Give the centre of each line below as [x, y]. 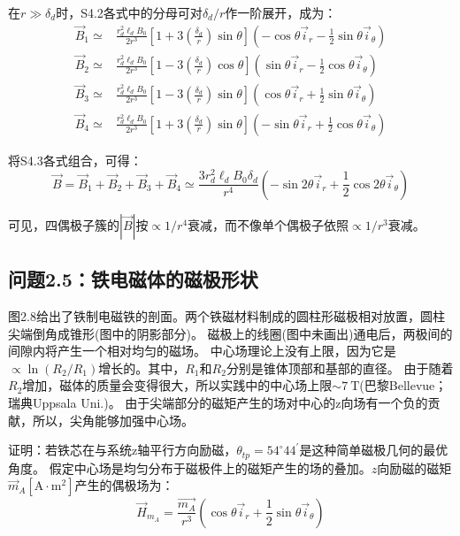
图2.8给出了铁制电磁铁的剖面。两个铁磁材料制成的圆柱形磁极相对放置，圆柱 [226, 316]
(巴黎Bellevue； [403, 385]
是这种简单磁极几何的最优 [374, 450]
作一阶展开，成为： [281, 12]
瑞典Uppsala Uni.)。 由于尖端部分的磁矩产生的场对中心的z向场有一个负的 [218, 403]
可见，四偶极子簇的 [64, 224]
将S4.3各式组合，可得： [75, 160]
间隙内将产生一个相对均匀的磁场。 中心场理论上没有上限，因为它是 [202, 351]
